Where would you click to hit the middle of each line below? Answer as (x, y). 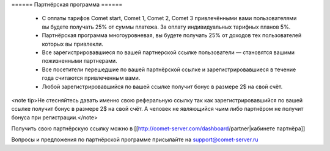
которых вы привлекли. (73, 44)
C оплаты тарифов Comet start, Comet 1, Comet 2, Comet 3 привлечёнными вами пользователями (169, 18)
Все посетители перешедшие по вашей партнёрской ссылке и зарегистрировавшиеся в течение (169, 69)
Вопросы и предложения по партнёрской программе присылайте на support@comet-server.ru (135, 139)
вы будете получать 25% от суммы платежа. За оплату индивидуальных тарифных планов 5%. (166, 27)
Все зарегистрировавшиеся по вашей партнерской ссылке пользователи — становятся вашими (168, 52)
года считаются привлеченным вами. (91, 78)
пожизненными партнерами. (79, 61)
